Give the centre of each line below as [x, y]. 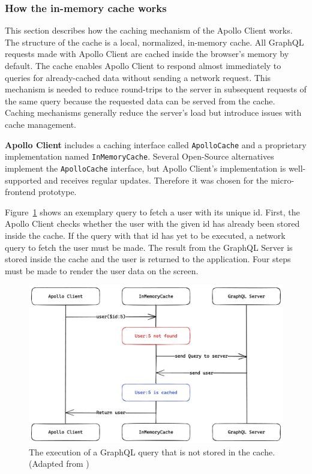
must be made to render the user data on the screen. [102, 270]
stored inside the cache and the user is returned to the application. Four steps [148, 259]
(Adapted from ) [59, 463]
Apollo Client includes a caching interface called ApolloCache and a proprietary [156, 144]
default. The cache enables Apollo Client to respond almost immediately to [143, 65]
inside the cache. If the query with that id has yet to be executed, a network [145, 235]
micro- [283, 180]
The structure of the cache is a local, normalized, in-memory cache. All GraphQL [154, 42]
